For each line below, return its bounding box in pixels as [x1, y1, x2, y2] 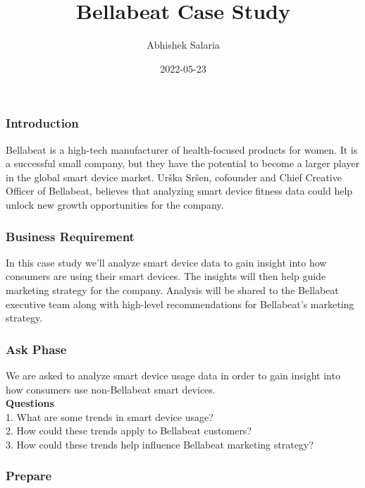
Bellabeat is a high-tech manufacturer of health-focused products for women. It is [6, 142, 358, 157]
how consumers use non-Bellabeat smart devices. [6, 382, 216, 396]
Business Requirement [6, 227, 135, 245]
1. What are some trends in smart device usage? [6, 409, 214, 424]
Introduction [6, 114, 79, 132]
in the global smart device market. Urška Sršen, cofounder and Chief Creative [6, 169, 342, 184]
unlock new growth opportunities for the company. [6, 197, 224, 212]
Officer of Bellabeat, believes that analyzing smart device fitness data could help [6, 183, 353, 198]
